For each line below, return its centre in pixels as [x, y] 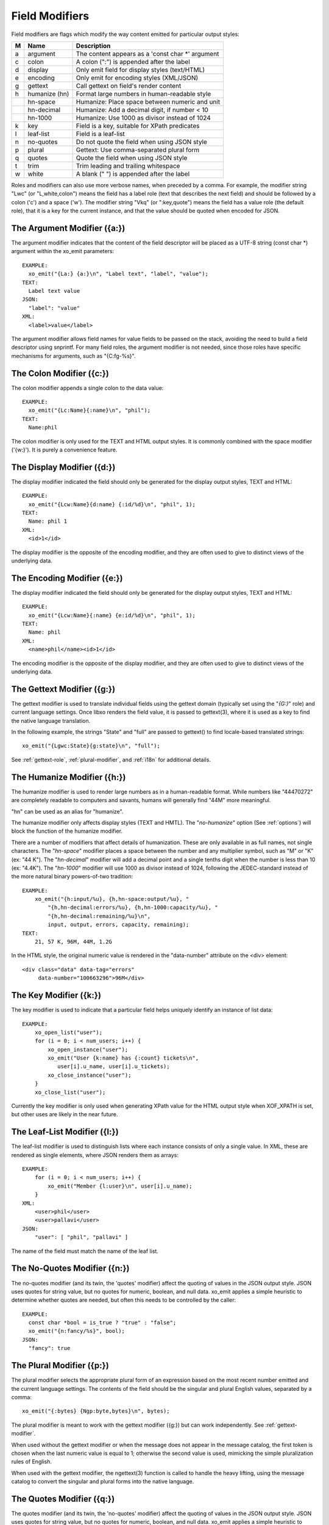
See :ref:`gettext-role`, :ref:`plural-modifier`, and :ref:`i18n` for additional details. [111, 759]
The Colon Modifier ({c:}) [60, 373]
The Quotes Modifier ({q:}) [63, 1498]
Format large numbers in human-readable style [143, 93]
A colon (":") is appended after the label [133, 62]
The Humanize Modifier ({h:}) [69, 777]
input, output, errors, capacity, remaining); [119, 925]
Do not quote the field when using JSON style [141, 142]
